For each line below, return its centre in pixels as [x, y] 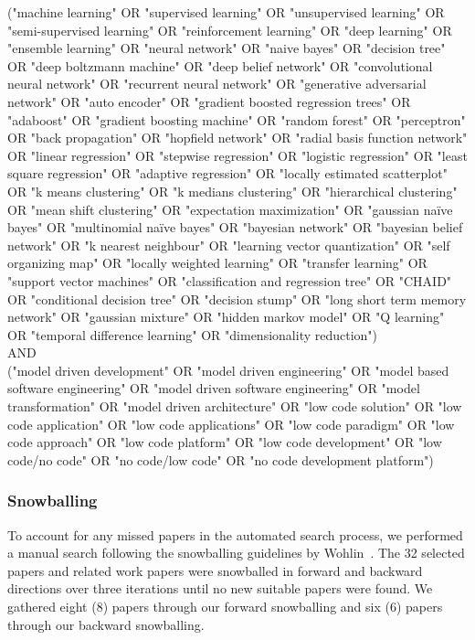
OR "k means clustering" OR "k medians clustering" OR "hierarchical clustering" [232, 191]
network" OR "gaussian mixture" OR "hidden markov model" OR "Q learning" [226, 317]
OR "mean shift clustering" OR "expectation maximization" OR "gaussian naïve [230, 209]
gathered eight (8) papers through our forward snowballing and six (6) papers [225, 607]
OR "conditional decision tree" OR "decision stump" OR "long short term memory [237, 299]
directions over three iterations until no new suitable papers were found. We [220, 588]
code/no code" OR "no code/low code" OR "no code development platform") [221, 459]
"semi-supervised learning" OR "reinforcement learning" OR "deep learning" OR [230, 30]
